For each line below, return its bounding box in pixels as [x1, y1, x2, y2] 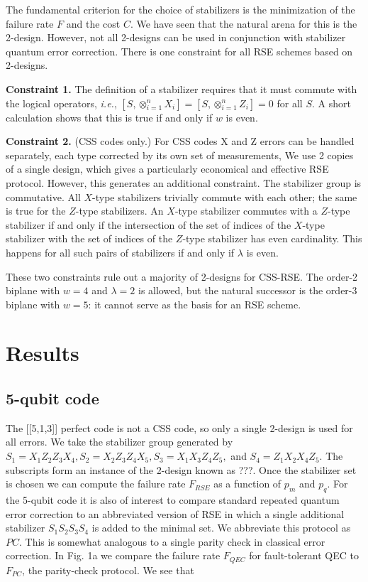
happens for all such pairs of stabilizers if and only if [6, 244, 235, 259]
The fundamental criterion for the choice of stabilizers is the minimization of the [6, 2, 355, 16]
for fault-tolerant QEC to [249, 548, 359, 563]
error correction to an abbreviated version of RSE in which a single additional [6, 506, 345, 521]
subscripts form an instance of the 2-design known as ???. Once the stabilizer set [6, 462, 357, 477]
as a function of [213, 476, 281, 491]
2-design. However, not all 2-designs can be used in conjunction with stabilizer [6, 30, 346, 45]
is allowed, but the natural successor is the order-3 [138, 283, 357, 298]
